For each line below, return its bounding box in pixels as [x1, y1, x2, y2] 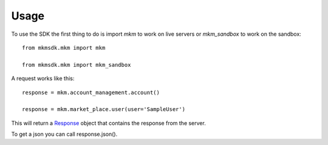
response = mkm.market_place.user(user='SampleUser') [22, 106, 185, 113]
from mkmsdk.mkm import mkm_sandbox [22, 61, 131, 68]
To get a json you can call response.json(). [11, 130, 118, 138]
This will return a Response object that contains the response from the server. [11, 119, 206, 127]
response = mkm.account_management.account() [22, 89, 160, 96]
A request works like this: [11, 75, 75, 82]
